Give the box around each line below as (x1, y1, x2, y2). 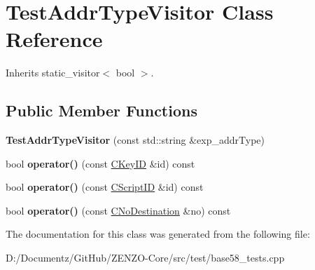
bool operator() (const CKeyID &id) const (6, 156, 195, 170)
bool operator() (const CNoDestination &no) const (6, 203, 231, 217)
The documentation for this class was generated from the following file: (6, 227, 310, 241)
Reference (6, 25, 103, 53)
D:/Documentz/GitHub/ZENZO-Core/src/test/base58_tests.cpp (6, 250, 285, 265)
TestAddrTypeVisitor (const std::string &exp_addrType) (6, 133, 265, 147)
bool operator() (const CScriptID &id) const (6, 180, 204, 194)
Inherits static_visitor (6, 65, 100, 80)
